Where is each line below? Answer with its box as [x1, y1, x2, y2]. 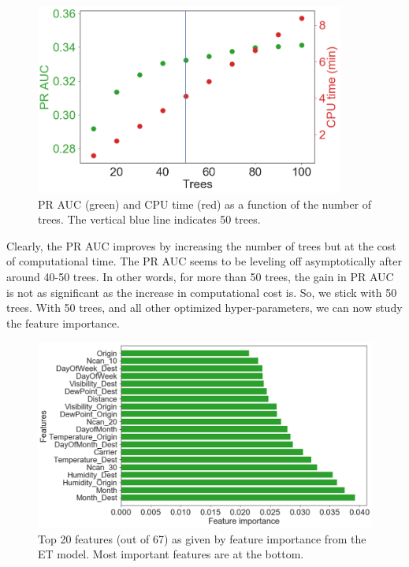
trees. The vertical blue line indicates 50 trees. [38, 211, 261, 228]
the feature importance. [6, 314, 120, 331]
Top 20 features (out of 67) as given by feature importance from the [38, 530, 366, 547]
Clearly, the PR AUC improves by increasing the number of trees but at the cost [6, 237, 396, 254]
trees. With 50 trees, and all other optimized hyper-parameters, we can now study [6, 299, 403, 316]
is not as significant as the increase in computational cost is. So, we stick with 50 [6, 283, 397, 300]
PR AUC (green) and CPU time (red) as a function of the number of [38, 195, 372, 212]
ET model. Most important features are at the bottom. [38, 546, 304, 562]
